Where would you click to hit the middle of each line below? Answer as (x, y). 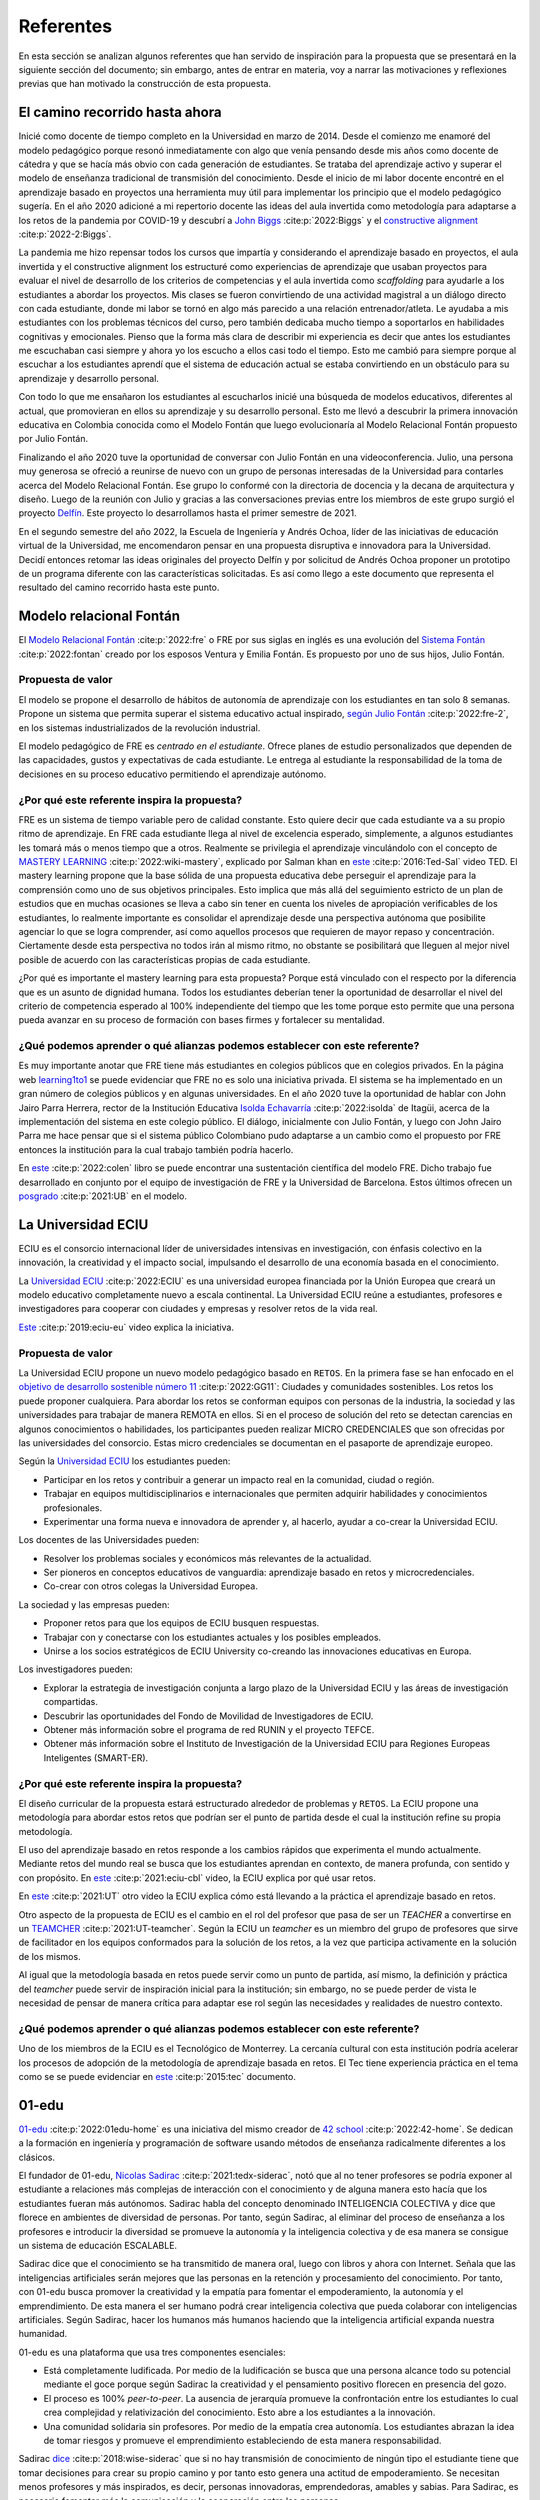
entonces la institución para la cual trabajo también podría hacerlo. (156, 1149)
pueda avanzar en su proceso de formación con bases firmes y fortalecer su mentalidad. (201, 1020)
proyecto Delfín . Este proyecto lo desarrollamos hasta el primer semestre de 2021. (187, 513)
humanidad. (43, 2334)
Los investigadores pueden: (76, 1669)
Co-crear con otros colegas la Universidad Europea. (151, 1586)
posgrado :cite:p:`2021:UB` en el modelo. (102, 1196)
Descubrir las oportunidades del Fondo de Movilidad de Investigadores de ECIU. (208, 1716)
